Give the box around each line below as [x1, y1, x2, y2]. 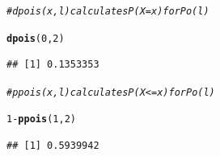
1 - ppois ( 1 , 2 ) [6, 113, 76, 125]
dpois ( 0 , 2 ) [6, 32, 65, 44]
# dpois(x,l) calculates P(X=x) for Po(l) [6, 5, 209, 17]
